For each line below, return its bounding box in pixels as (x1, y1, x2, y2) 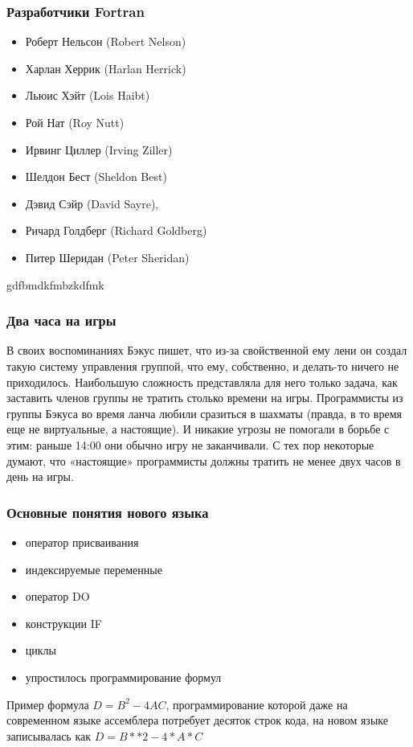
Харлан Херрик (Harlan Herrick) (25, 60, 186, 76)
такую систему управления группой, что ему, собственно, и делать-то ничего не (6, 357, 399, 374)
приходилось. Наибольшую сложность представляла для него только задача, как (6, 373, 398, 390)
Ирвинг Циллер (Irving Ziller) (25, 141, 173, 158)
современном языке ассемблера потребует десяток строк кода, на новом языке (6, 712, 388, 729)
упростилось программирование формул (25, 668, 222, 685)
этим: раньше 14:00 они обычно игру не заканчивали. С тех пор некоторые (6, 436, 374, 453)
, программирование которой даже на (166, 696, 348, 712)
